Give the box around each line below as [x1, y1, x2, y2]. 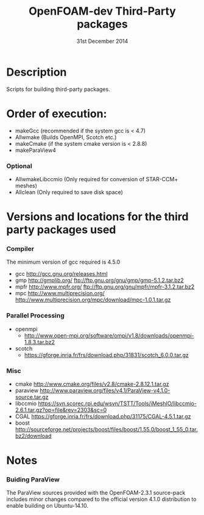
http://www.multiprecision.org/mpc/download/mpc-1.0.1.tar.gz [15, 296, 171, 303]
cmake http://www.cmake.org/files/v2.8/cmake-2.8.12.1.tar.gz [15, 380, 169, 387]
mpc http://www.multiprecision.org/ [15, 290, 105, 297]
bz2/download [15, 432, 52, 439]
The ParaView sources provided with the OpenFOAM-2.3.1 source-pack [6, 489, 186, 497]
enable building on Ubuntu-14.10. [6, 502, 88, 510]
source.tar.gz [15, 394, 49, 400]
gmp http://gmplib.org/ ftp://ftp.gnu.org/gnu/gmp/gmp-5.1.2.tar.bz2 [15, 276, 184, 284]
